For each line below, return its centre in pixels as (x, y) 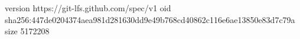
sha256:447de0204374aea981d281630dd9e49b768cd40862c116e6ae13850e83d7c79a (150, 19)
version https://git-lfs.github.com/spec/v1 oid (88, 8)
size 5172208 (27, 31)
